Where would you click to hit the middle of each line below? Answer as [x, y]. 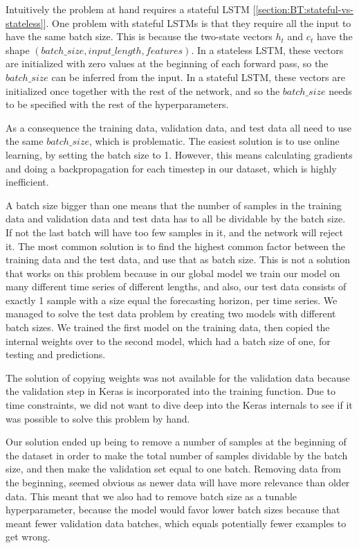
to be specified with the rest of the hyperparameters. [117, 104]
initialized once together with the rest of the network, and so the [143, 90]
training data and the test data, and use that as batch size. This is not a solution [178, 259]
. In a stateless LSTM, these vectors [267, 50]
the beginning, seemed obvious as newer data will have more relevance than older [178, 482]
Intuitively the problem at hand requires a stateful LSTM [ [131, 9]
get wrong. [28, 537]
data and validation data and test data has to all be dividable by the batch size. [176, 219]
